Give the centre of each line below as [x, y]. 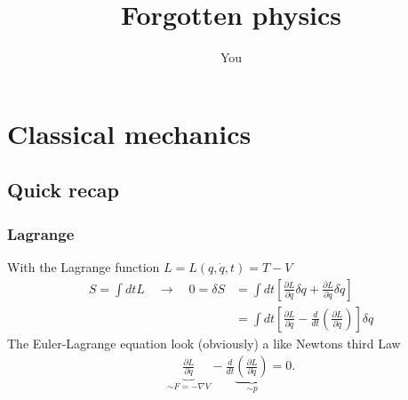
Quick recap [64, 190]
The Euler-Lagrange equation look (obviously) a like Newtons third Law [204, 343]
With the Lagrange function [84, 266]
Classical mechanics [129, 133]
